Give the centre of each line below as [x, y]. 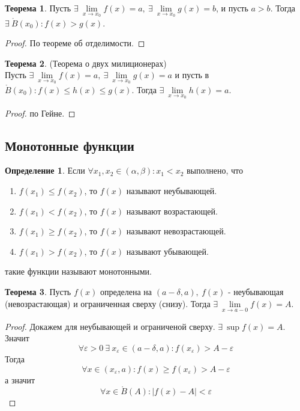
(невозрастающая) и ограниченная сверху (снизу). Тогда [108, 303]
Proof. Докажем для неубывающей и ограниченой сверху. [110, 326]
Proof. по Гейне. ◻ [40, 113]
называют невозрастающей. [176, 231]
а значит [20, 379]
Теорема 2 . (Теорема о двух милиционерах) [86, 63]
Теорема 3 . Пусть [38, 292]
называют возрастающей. [172, 211]
